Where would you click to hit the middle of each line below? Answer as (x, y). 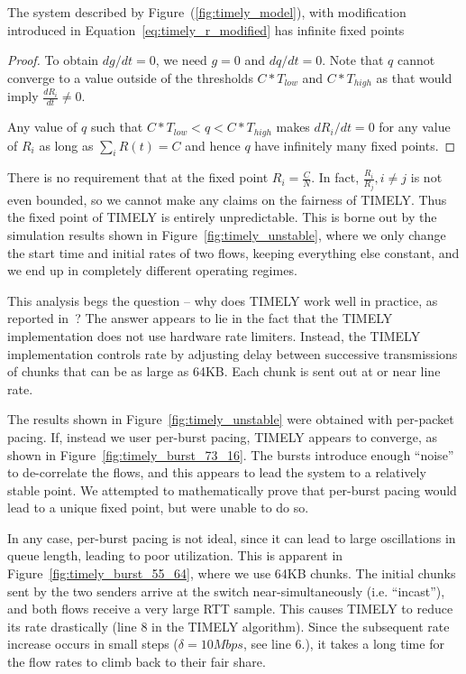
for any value (415, 127)
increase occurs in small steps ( (93, 644)
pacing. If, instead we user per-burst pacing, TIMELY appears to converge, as (222, 436)
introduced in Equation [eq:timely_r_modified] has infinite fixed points (206, 29)
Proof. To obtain (53, 60)
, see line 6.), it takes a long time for (343, 644)
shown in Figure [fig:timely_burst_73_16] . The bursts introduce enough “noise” (231, 454)
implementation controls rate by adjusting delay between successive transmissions (233, 353)
